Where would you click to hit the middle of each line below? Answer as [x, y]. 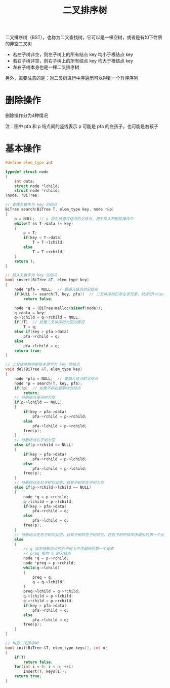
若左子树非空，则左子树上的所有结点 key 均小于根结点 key [73, 54]
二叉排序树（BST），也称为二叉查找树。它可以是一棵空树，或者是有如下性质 [84, 37]
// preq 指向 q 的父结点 [47, 554]
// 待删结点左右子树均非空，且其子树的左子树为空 [59, 483]
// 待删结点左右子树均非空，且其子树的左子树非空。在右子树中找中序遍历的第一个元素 [91, 534]
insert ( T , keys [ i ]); [45, 672]
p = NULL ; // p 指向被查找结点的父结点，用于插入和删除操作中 [74, 219]
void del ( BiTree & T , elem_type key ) [44, 369]
